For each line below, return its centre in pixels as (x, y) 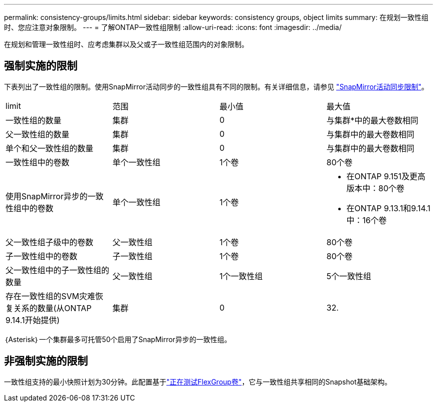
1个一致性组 (241, 276)
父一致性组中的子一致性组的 (58, 270)
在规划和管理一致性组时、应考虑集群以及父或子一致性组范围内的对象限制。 (126, 44)
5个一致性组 (349, 276)
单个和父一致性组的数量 (50, 148)
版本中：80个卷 (375, 188)
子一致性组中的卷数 (42, 256)
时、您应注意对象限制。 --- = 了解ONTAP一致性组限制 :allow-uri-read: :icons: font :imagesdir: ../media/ (173, 27)
